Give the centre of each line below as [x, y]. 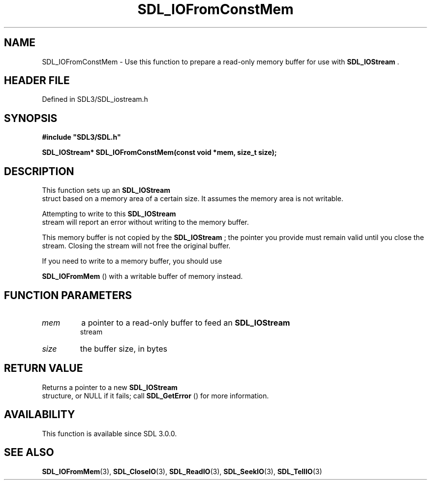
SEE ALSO [29, 453]
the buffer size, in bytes [123, 348]
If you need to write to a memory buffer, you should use [132, 261]
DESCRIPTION [39, 171]
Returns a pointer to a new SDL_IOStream [110, 387]
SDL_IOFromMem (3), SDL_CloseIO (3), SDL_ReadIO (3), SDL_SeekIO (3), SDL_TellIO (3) [182, 471]
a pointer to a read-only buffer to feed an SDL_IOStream [186, 322]
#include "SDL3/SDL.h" [81, 137]
